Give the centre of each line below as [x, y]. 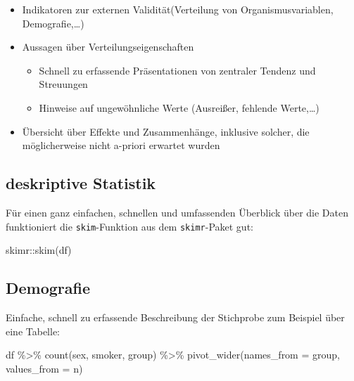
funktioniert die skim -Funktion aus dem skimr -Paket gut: [129, 226]
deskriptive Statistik [81, 183]
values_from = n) [44, 368]
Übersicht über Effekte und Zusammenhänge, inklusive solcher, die [166, 131]
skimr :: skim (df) [39, 250]
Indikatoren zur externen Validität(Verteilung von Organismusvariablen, [178, 9]
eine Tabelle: [33, 331]
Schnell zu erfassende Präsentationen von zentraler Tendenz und [177, 70]
